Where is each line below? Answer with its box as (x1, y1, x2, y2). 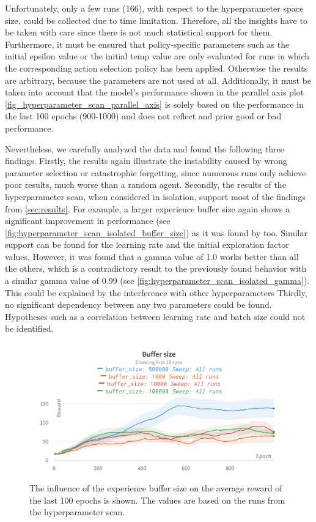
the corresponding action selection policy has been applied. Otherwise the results (5, 61, 308, 74)
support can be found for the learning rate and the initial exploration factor (5, 238, 289, 251)
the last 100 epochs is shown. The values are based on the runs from (29, 493, 285, 506)
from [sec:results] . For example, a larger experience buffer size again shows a (5, 202, 290, 215)
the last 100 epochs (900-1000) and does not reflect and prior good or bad (5, 110, 282, 122)
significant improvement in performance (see (5, 214, 171, 227)
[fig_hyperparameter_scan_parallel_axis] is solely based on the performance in (5, 97, 304, 110)
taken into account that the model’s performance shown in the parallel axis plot (5, 86, 304, 99)
